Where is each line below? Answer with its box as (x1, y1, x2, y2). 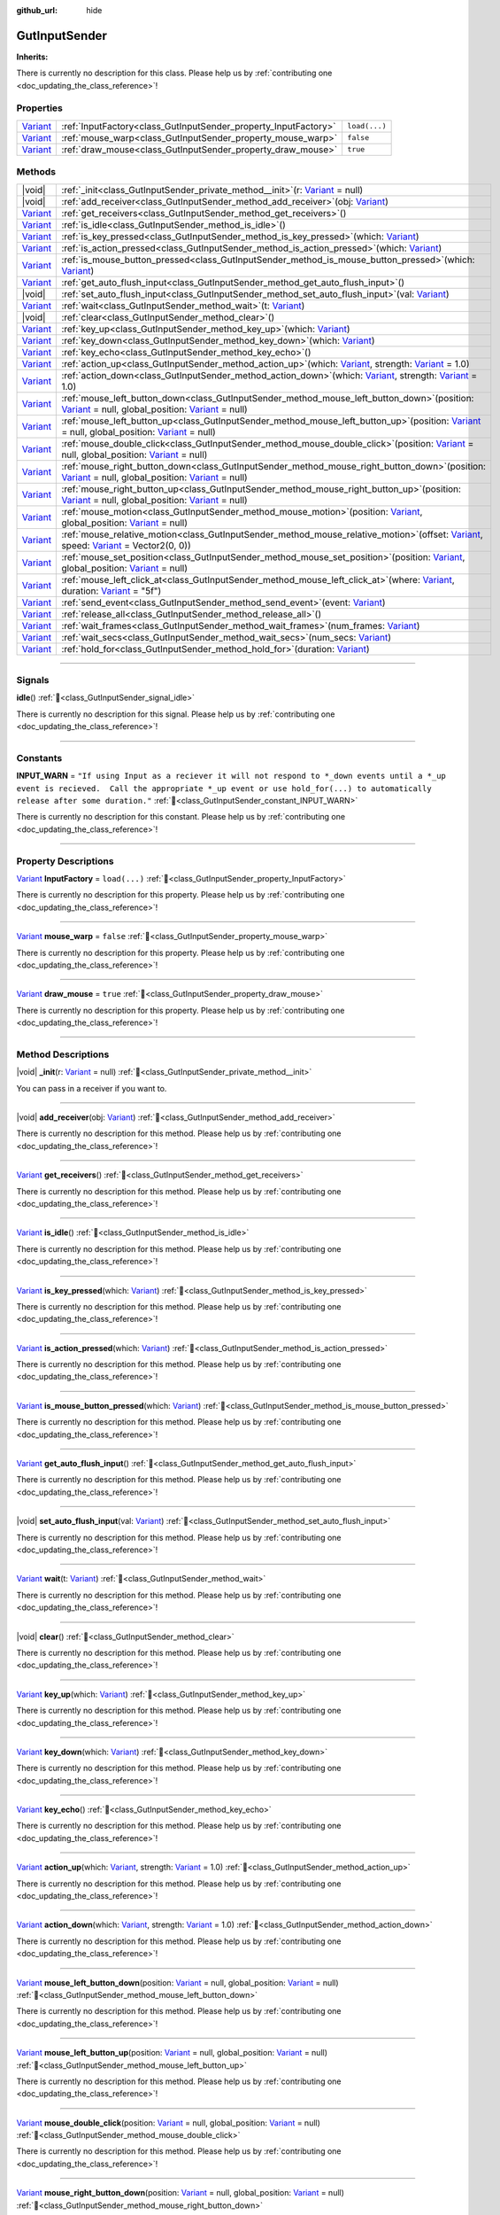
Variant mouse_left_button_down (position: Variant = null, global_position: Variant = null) (16, 1977, 340, 1988)
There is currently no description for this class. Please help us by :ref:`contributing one (16, 67, 333, 79)
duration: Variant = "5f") (61, 585, 162, 597)
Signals (16, 673, 50, 686)
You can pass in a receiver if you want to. (16, 1083, 167, 1093)
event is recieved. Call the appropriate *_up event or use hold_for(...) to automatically (16, 783, 433, 793)
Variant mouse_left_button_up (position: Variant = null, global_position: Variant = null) (16, 2048, 327, 2058)
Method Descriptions (16, 1048, 110, 1061)
